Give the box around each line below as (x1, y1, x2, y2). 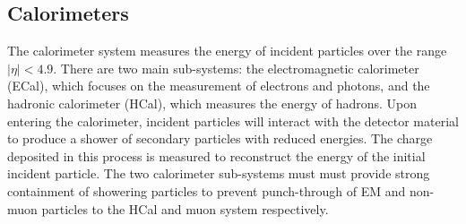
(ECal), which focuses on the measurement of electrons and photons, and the (7, 76, 430, 95)
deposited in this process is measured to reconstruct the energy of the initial (7, 146, 426, 165)
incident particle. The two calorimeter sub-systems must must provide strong (7, 164, 430, 183)
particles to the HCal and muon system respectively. (41, 199, 329, 218)
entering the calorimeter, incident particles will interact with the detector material (7, 111, 459, 130)
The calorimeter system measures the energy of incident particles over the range (7, 41, 447, 60)
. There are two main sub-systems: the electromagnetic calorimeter (53, 58, 419, 77)
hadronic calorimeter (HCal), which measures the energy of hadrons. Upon (7, 93, 418, 112)
